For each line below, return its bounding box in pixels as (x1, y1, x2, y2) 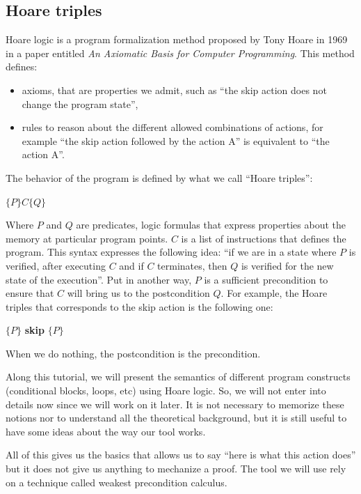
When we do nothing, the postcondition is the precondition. (6, 346, 261, 360)
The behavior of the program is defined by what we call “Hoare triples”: (6, 170, 313, 185)
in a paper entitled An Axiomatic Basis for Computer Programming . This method (6, 45, 355, 60)
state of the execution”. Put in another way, (6, 272, 192, 286)
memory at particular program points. (6, 231, 168, 245)
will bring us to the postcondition (67, 286, 210, 300)
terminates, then (157, 258, 227, 272)
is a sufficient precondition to (204, 272, 328, 286)
